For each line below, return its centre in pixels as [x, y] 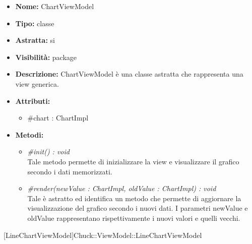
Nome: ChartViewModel [55, 6]
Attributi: [33, 101]
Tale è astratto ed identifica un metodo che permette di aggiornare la [134, 198]
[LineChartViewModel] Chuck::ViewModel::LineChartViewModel [103, 235]
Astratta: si [35, 40]
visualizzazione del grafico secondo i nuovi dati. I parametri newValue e [138, 208]
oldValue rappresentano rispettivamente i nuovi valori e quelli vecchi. [134, 218]
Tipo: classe [35, 23]
